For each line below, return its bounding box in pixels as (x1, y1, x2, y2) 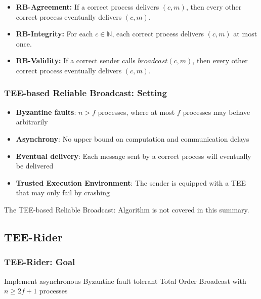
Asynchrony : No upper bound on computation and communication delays (16, 133, 249, 144)
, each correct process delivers (112, 28, 204, 39)
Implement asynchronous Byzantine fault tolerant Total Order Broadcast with (4, 275, 246, 286)
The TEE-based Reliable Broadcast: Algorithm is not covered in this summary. (4, 204, 249, 215)
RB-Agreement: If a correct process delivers (16, 2, 159, 12)
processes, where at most (98, 106, 175, 117)
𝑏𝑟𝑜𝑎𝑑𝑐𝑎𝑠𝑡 (138, 58, 168, 65)
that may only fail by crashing (16, 187, 110, 198)
